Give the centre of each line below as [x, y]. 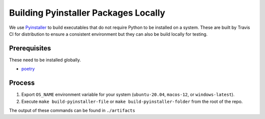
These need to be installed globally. [45, 60]
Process [22, 83]
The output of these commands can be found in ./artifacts [72, 110]
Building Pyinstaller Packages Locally [87, 13]
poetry [28, 69]
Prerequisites [30, 48]
